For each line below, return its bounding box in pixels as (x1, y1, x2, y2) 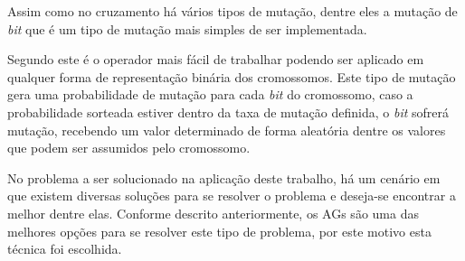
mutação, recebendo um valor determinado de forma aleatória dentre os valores (7, 120, 446, 139)
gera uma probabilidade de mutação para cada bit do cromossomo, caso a (7, 85, 413, 104)
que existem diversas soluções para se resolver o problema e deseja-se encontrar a (7, 186, 456, 205)
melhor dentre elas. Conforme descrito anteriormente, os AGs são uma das (7, 203, 419, 222)
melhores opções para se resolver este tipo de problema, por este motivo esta (7, 221, 432, 240)
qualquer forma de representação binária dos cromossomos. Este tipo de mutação (7, 67, 456, 86)
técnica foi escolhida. (7, 239, 122, 258)
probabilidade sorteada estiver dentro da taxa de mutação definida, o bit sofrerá (7, 102, 449, 121)
